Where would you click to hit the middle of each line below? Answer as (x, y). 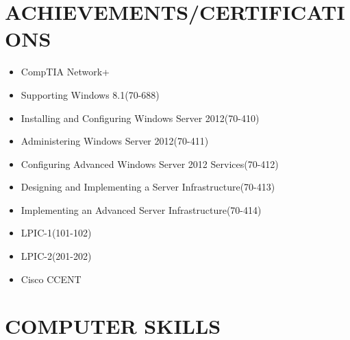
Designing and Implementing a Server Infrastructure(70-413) (148, 187)
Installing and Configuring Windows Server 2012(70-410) (140, 118)
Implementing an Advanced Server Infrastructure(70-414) (141, 209)
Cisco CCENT (51, 279)
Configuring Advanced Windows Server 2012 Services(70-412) (150, 163)
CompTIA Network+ (65, 72)
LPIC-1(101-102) (56, 233)
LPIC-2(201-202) (56, 256)
